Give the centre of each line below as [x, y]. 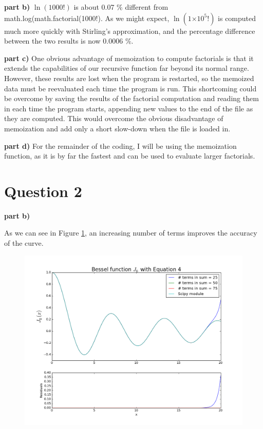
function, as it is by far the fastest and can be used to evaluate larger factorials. [130, 156]
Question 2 [43, 191]
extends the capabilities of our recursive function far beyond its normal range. [127, 68]
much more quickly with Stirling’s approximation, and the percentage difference [130, 31]
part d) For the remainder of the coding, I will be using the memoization [120, 145]
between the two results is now [52, 41]
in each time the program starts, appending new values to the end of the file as [129, 108]
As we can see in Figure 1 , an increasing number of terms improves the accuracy [131, 233]
